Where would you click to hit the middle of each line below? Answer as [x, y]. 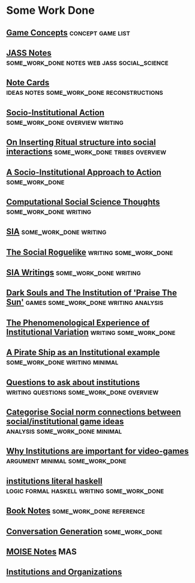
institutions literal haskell [54, 481]
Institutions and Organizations [64, 572]
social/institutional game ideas [65, 422]
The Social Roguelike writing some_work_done [90, 252]
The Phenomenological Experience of [78, 323]
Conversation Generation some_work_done [85, 531]
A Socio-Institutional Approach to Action [84, 172]
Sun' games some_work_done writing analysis [85, 302]
